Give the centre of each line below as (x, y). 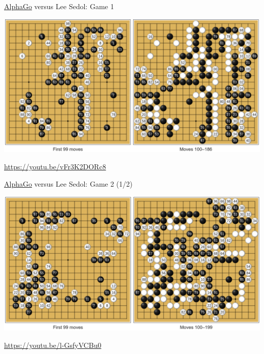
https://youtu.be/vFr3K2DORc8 (55, 167)
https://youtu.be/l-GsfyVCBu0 (53, 345)
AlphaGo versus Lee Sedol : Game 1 (59, 6)
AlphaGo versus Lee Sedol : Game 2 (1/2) (68, 183)
